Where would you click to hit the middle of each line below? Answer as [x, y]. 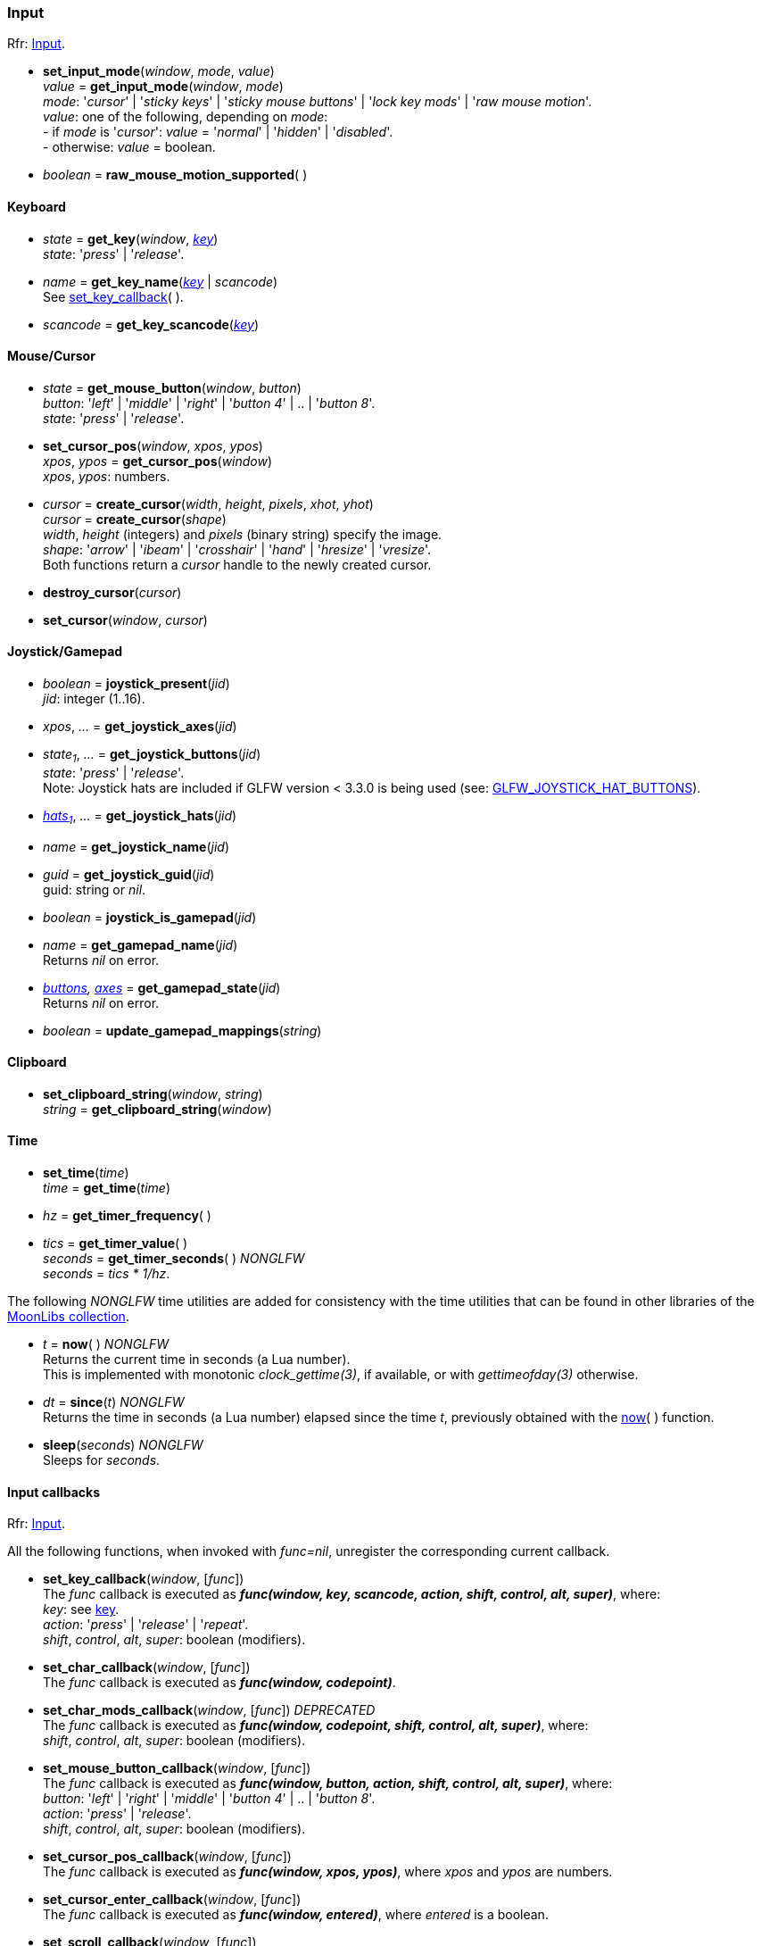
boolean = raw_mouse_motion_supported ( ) [175, 175]
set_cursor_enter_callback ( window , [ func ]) [172, 1900]
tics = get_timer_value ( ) [116, 1243]
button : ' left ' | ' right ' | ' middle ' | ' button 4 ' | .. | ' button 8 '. [209, 1799]
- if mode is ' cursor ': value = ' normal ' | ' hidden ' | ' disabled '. [218, 132]
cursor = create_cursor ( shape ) [135, 519]
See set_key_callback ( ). [113, 296]
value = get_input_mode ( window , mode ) [163, 87]
